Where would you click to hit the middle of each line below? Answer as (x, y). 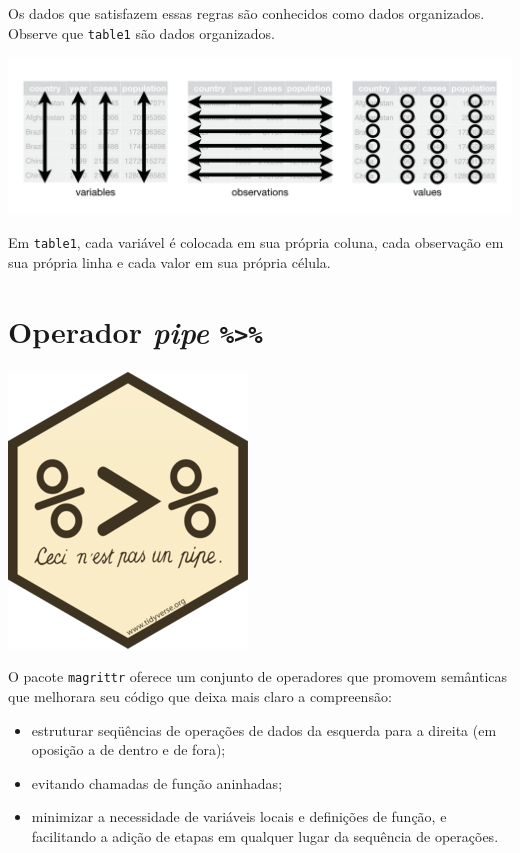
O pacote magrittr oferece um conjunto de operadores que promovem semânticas (258, 676)
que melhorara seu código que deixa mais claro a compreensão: (200, 696)
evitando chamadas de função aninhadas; (157, 782)
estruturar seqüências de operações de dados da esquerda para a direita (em (264, 729)
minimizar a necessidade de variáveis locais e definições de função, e (239, 816)
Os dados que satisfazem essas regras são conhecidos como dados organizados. (246, 13)
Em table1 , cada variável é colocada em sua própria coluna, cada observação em (256, 242)
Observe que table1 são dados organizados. (141, 32)
